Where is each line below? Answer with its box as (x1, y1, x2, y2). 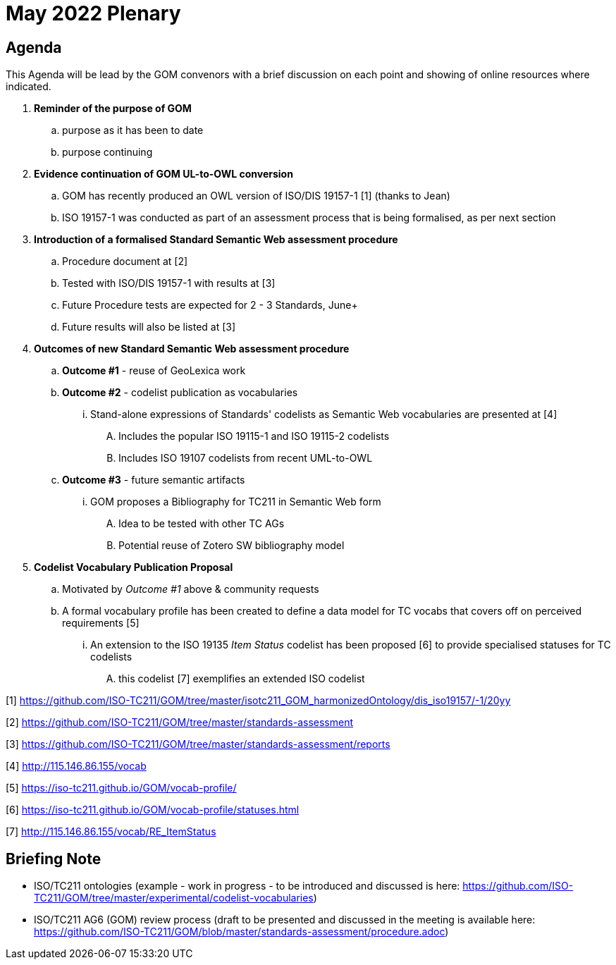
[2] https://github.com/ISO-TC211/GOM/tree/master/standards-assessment (6, 716, 354, 729)
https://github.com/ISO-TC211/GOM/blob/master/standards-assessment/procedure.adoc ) (34, 926, 449, 938)
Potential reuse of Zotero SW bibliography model (118, 539, 345, 552)
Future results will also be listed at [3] (62, 321, 236, 333)
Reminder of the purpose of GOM (34, 102, 192, 115)
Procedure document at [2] (62, 255, 188, 268)
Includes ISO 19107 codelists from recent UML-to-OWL (118, 452, 373, 465)
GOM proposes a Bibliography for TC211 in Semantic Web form (90, 496, 381, 508)
